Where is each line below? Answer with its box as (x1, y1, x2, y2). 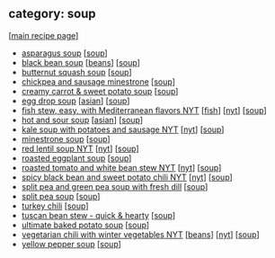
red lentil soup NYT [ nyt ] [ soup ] (21, 143, 140, 154)
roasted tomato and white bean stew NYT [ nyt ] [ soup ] (21, 162, 222, 173)
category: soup (8, 6, 96, 22)
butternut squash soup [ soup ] (21, 67, 132, 77)
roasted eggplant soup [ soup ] (21, 152, 132, 164)
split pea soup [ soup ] (21, 191, 101, 201)
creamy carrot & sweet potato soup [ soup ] (21, 85, 179, 96)
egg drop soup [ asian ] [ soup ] (21, 95, 130, 106)
